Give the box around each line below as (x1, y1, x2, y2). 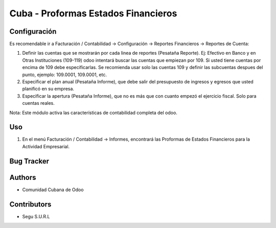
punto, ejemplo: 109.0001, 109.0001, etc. (22, 72, 107, 78)
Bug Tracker (9, 156, 50, 166)
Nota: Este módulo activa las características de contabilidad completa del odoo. (9, 109, 177, 116)
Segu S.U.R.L (22, 213, 50, 219)
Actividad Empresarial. (22, 143, 70, 149)
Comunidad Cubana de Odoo (22, 187, 84, 193)
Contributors (9, 200, 52, 209)
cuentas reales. (22, 100, 55, 106)
